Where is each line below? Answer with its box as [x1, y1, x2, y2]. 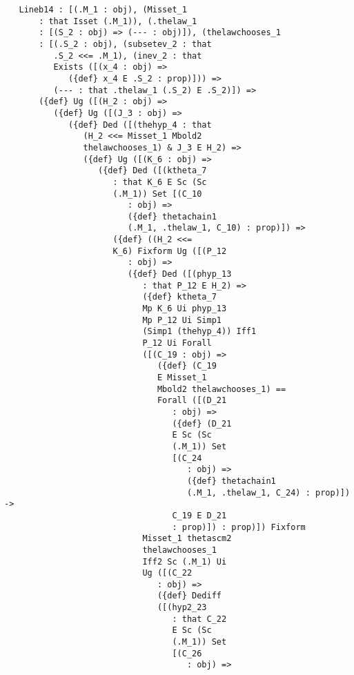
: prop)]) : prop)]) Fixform [172, 522, 306, 532]
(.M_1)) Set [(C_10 [112, 188, 202, 199]
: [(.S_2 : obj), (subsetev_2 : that [39, 39, 212, 49]
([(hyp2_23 [157, 603, 207, 613]
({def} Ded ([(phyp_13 [127, 269, 232, 280]
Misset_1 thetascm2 [142, 534, 232, 544]
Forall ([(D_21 [157, 395, 227, 406]
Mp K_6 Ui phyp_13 [142, 304, 227, 314]
